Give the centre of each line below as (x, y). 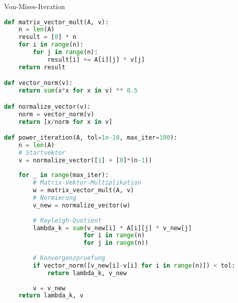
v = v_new (49, 288)
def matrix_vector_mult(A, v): (56, 22)
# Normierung (55, 198)
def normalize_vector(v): (47, 106)
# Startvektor (42, 153)
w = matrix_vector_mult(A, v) (83, 190)
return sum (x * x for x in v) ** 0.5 (78, 91)
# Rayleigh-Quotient (67, 220)
